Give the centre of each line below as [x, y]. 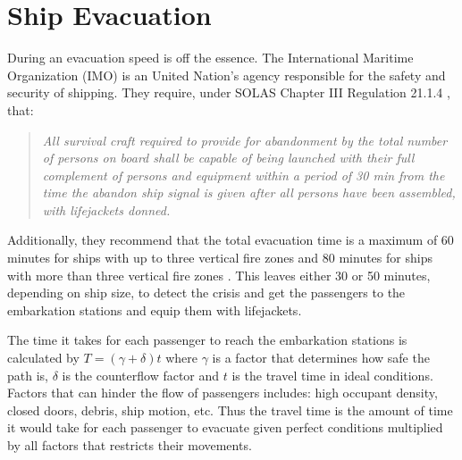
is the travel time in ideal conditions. [332, 375]
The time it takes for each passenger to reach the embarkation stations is [207, 340]
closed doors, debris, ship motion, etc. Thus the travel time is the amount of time [230, 410]
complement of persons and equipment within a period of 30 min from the [244, 175]
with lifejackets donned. [106, 209]
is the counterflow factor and [141, 375]
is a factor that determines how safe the [321, 358]
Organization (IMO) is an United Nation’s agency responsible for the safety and [227, 75]
